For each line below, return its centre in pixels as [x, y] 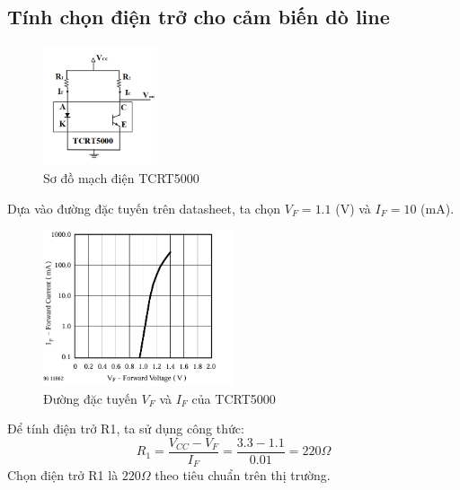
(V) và [353, 208]
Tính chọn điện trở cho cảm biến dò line [199, 17]
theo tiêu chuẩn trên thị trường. [243, 475]
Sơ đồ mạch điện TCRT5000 [121, 178]
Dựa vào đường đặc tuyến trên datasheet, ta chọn [144, 208]
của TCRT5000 [234, 398]
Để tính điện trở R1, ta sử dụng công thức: [126, 429]
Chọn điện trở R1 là [63, 475]
